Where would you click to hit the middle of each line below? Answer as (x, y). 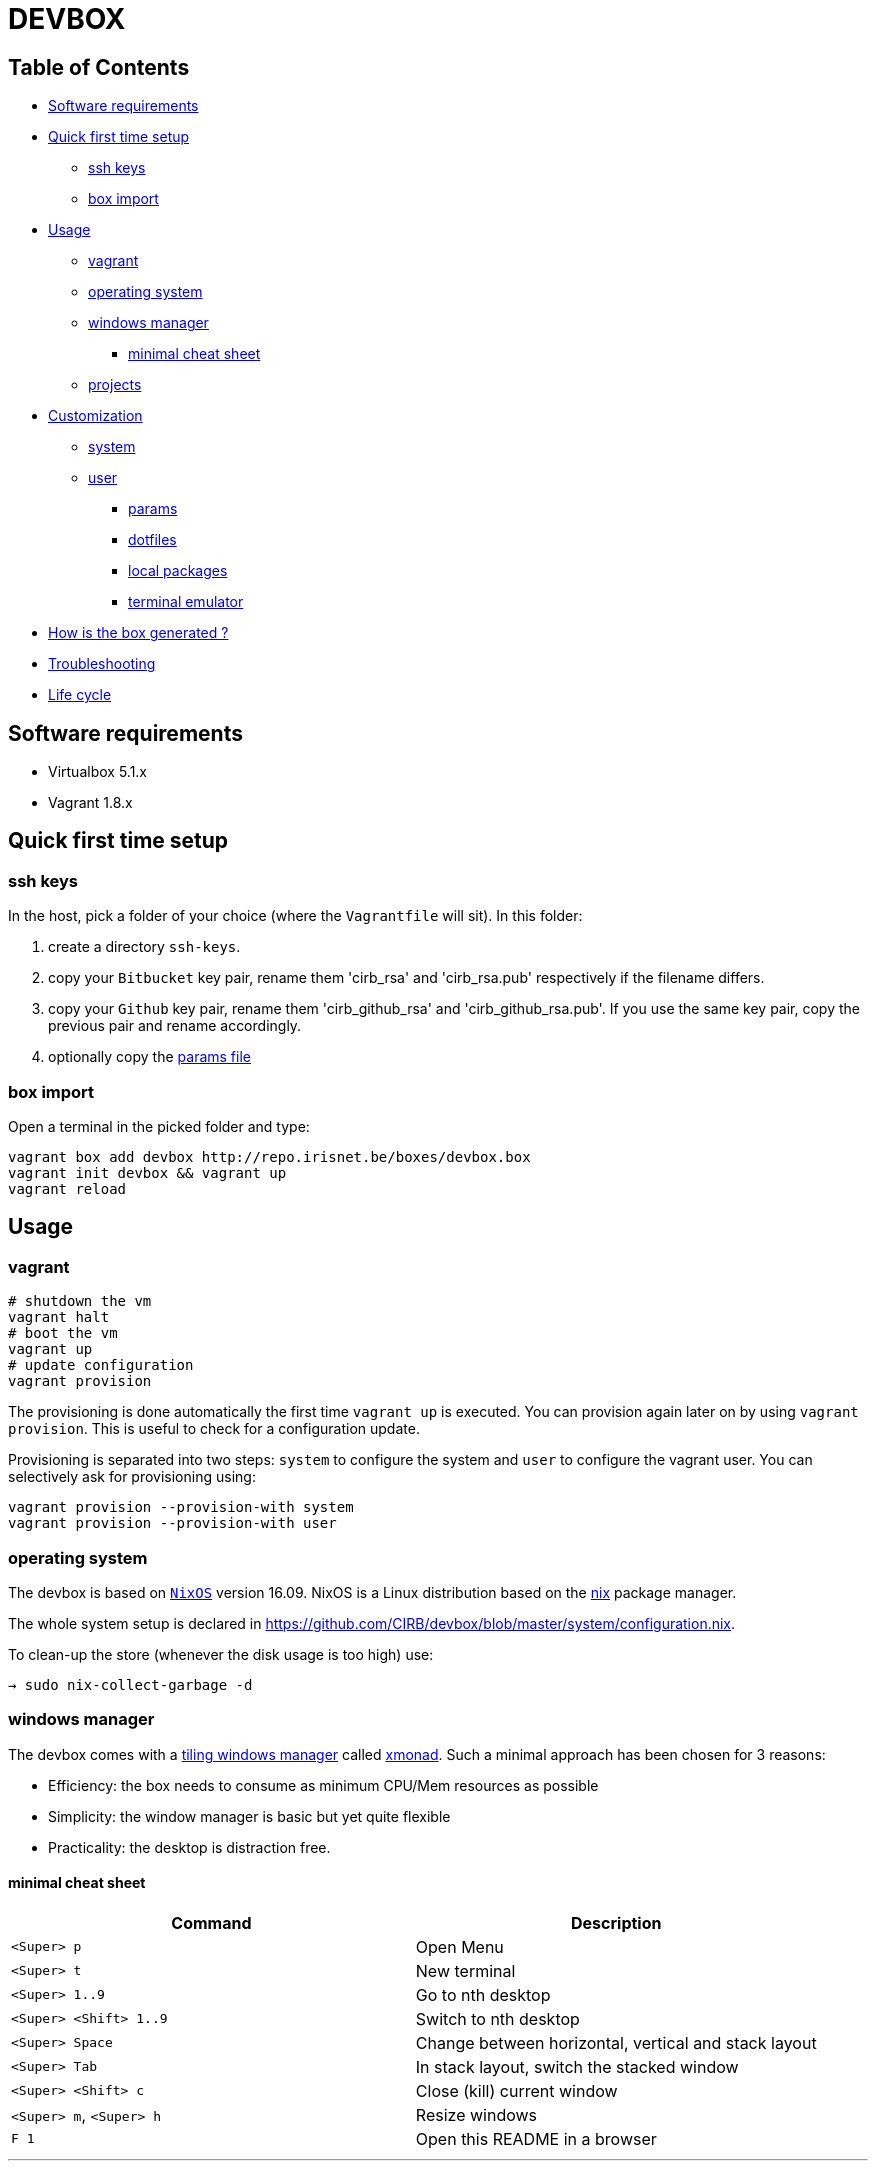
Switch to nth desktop (497, 2018)
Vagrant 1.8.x (90, 803)
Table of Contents (99, 67)
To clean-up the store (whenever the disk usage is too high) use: (221, 1654)
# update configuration (101, 1365)
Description (616, 1922)
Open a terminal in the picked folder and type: (159, 1126)
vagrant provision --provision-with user (172, 1523)
